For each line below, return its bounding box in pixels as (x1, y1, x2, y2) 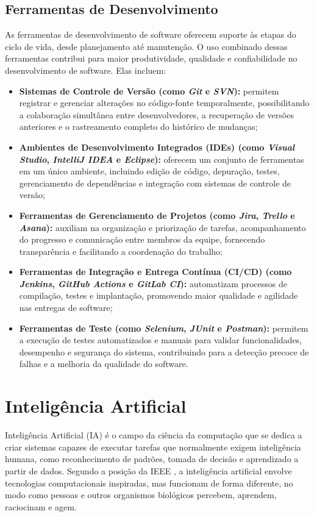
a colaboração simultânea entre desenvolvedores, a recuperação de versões (19, 108, 294, 121)
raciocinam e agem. (5, 500, 77, 513)
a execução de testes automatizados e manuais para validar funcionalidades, (19, 333, 302, 346)
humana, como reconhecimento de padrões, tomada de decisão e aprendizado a (5, 452, 299, 465)
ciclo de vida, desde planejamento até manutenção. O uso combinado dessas (5, 40, 288, 52)
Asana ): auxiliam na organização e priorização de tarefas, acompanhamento (19, 221, 306, 234)
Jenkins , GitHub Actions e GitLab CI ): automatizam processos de (19, 277, 287, 290)
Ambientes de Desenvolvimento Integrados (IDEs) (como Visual (19, 140, 295, 153)
